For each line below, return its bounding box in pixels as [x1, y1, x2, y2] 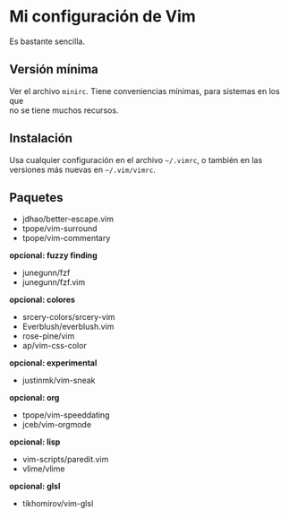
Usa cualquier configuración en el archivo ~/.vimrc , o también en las [9, 154, 263, 165]
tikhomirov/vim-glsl [21, 498, 94, 509]
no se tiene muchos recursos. [9, 105, 119, 116]
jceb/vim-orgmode [21, 419, 92, 430]
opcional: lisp [9, 436, 61, 447]
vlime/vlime [21, 463, 65, 474]
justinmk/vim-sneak [21, 375, 96, 386]
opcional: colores [9, 294, 76, 306]
